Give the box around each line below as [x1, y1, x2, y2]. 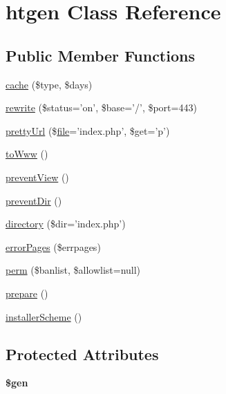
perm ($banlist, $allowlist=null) [6, 263, 141, 277]
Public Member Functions [6, 44, 195, 66]
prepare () [6, 285, 48, 300]
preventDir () [6, 193, 62, 207]
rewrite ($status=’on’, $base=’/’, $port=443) [6, 100, 197, 115]
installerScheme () [6, 309, 82, 323]
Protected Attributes [6, 343, 159, 364]
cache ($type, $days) [6, 77, 93, 91]
